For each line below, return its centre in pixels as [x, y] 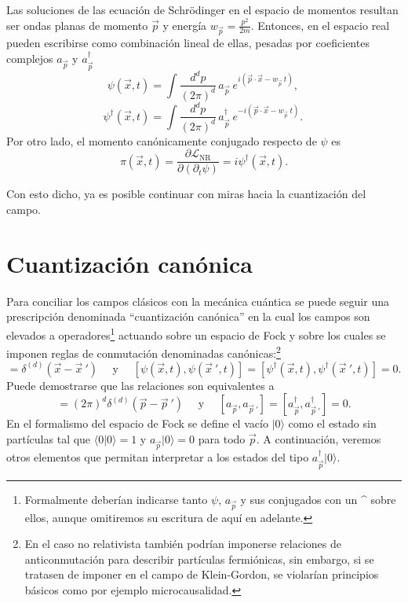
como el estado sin [332, 423]
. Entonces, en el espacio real [320, 25]
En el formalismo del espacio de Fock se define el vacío [137, 423]
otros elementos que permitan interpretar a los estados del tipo [158, 456]
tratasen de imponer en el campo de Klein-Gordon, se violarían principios [202, 574]
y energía [185, 25]
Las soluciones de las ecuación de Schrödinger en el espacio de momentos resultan [202, 9]
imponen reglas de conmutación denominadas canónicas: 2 [144, 352]
